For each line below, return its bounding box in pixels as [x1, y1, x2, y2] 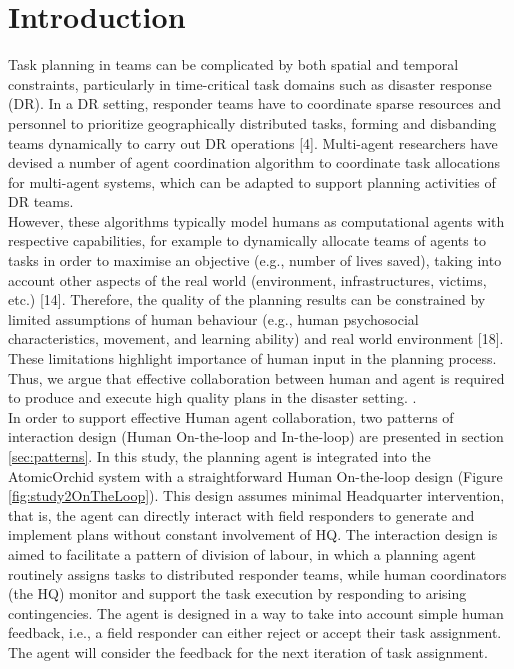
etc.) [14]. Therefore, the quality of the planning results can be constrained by [8, 289, 486, 310]
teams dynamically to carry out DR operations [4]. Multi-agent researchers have [8, 132, 498, 153]
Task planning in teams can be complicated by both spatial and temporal [8, 54, 459, 75]
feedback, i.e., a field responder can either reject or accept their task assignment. [8, 622, 502, 643]
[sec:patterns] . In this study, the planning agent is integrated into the [8, 446, 431, 466]
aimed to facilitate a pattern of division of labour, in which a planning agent [8, 543, 477, 564]
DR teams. [8, 191, 74, 212]
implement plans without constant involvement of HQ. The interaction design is [8, 524, 498, 545]
